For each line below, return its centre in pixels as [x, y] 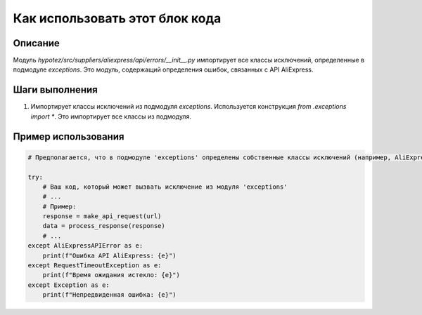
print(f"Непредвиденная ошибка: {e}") [109, 295]
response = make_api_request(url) [102, 216]
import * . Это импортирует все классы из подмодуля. [111, 116]
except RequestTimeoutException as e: [95, 266]
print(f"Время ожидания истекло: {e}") [111, 275]
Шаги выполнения [55, 90]
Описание [36, 43]
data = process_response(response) [104, 226]
